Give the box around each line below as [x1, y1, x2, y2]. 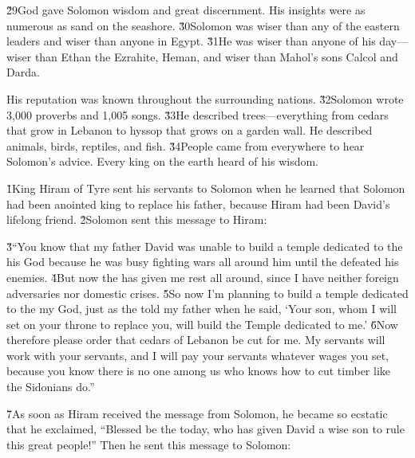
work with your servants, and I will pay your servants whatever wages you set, [6, 346, 389, 363]
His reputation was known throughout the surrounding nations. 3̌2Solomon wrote [6, 90, 404, 107]
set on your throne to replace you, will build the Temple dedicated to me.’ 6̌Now [6, 315, 398, 332]
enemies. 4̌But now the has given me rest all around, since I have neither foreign [6, 268, 399, 285]
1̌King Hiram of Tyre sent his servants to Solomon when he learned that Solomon [6, 179, 405, 196]
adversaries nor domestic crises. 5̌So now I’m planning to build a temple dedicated [6, 284, 409, 301]
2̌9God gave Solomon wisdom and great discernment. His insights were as [6, 2, 366, 18]
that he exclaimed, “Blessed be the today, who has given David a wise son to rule [6, 421, 405, 437]
